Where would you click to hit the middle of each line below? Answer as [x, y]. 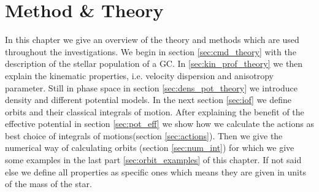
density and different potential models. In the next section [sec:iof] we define [148, 100]
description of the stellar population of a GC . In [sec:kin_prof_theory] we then [154, 63]
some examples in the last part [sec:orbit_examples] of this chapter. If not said [153, 160]
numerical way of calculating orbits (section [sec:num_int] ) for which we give [150, 148]
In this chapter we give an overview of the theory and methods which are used [152, 40]
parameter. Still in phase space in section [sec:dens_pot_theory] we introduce [151, 87]
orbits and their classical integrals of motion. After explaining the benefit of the [155, 111]
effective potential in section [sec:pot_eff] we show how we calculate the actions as [159, 124]
